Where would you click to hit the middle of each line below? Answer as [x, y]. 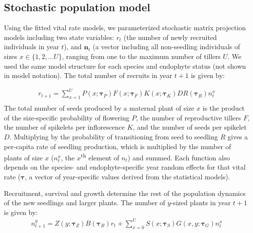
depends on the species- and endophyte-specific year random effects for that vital [125, 167]
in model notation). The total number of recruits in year [88, 75]
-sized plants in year [201, 203]
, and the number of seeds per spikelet [190, 127]
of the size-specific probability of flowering [67, 117]
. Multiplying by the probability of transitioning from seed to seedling [114, 136]
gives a [238, 136]
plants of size [23, 157]
